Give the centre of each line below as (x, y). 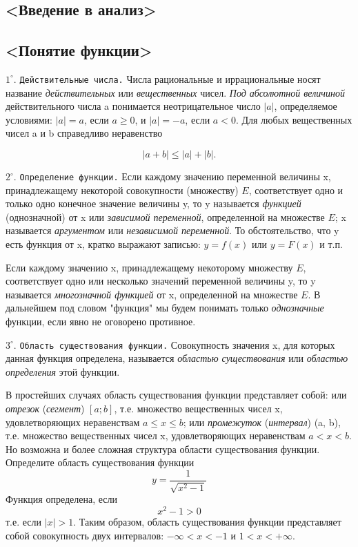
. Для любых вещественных (294, 119)
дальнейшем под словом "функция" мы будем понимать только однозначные (165, 308)
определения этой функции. (63, 371)
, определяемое (306, 106)
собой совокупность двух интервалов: (85, 535)
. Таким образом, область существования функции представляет (207, 522)
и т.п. (331, 244)
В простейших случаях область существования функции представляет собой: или (176, 395)
